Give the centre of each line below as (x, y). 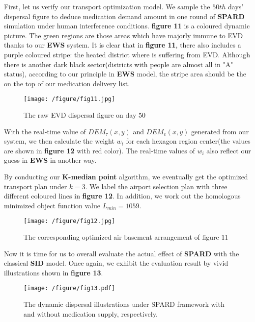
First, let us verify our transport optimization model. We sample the (107, 6)
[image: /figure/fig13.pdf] (70, 288)
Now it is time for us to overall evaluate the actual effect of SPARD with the (122, 253)
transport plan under (36, 186)
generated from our (220, 131)
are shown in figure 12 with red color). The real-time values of (99, 150)
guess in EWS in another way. (50, 160)
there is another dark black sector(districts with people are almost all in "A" (119, 64)
